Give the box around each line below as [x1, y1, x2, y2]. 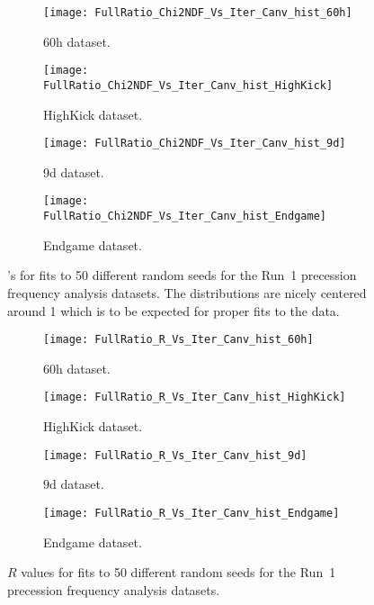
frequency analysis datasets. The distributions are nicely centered [7, 283, 367, 302]
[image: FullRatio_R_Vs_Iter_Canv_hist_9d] [43, 448, 307, 462]
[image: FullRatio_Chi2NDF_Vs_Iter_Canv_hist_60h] [43, 6, 352, 19]
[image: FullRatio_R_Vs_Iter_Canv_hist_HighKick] [43, 391, 346, 404]
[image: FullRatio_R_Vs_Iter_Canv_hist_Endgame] [43, 506, 340, 519]
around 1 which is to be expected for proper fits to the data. [7, 301, 340, 320]
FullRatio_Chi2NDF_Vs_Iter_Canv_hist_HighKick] [43, 78, 334, 92]
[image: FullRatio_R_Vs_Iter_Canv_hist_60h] [43, 333, 314, 347]
